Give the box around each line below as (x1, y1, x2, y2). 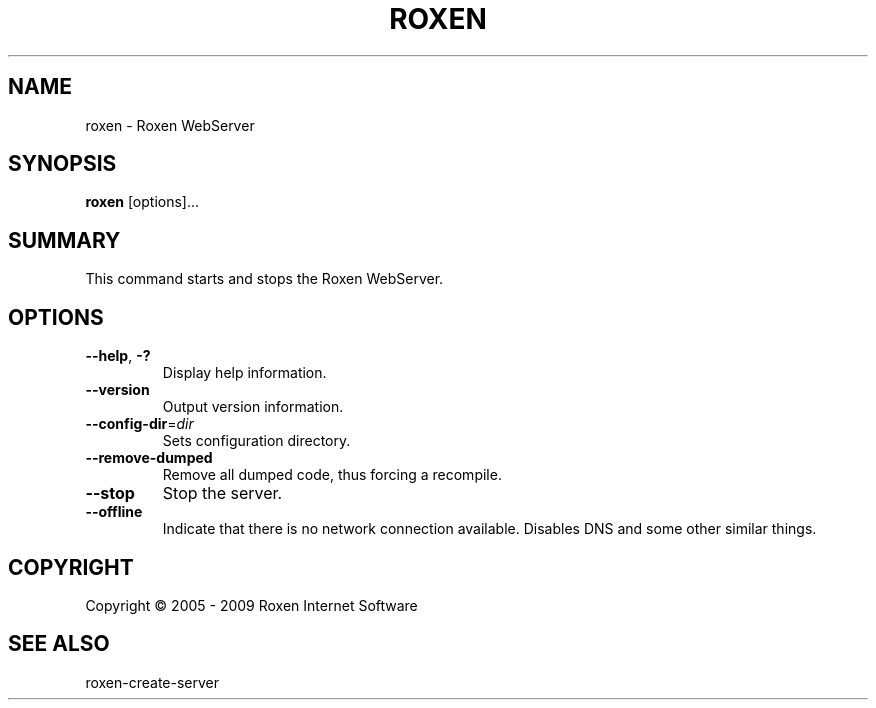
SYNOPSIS (8, 151, 117, 177)
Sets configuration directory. (162, 432, 351, 450)
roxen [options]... (85, 193, 200, 211)
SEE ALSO (8, 631, 110, 657)
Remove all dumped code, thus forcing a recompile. (162, 466, 502, 484)
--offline (85, 503, 143, 521)
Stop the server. (162, 483, 283, 504)
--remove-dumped (85, 449, 213, 467)
